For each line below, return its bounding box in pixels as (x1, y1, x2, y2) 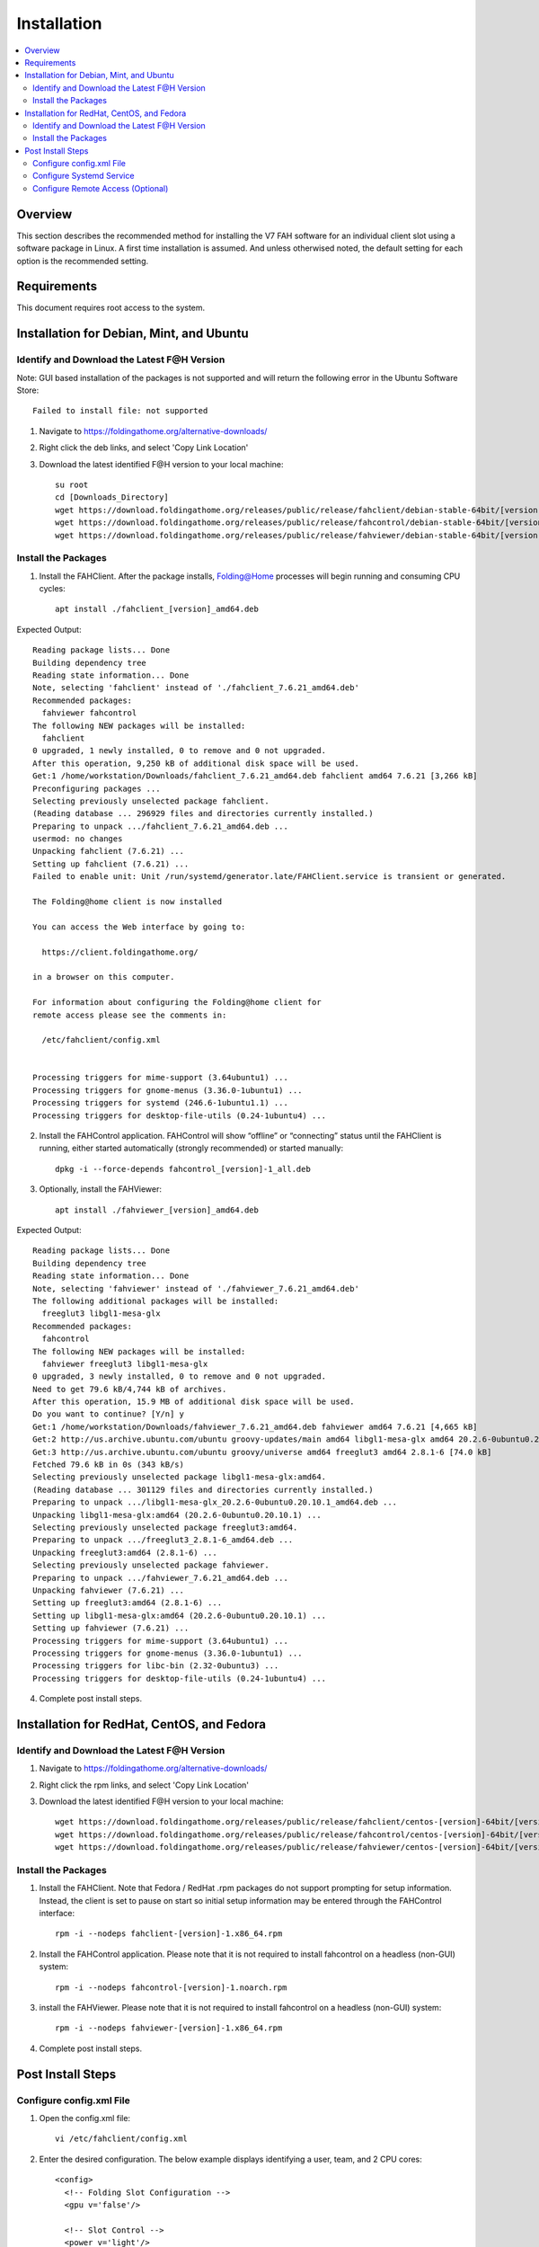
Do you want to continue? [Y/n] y (32, 1409, 184, 1419)
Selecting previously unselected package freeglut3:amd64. (32, 1522, 298, 1532)
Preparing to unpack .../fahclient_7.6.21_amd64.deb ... (32, 821, 289, 831)
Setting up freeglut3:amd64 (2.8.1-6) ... (32, 1598, 223, 1608)
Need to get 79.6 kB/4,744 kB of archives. (32, 1384, 227, 1394)
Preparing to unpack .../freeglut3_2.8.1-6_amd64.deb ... (32, 1535, 294, 1545)
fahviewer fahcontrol (41, 708, 137, 718)
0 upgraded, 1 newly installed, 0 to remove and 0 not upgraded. (32, 746, 327, 756)
